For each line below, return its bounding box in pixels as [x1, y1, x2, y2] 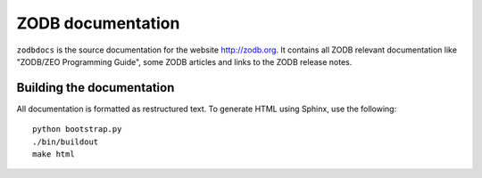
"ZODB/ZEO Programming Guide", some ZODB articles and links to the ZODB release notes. [16, 56, 353, 67]
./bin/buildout [32, 136, 99, 147]
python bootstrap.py [32, 125, 122, 134]
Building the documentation [16, 80, 175, 95]
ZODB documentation [16, 13, 180, 33]
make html [32, 150, 75, 159]
